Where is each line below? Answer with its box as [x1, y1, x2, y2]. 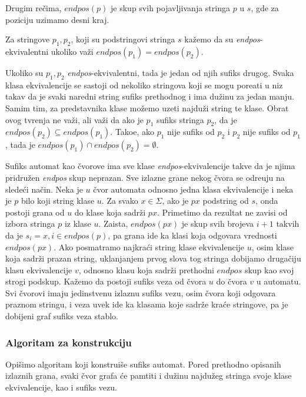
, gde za [251, 2, 279, 14]
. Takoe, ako [110, 125, 155, 138]
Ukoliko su [5, 66, 44, 78]
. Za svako [101, 194, 138, 207]
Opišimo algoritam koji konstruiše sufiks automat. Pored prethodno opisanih [5, 358, 281, 370]
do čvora [216, 275, 247, 287]
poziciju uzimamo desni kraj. [5, 13, 109, 25]
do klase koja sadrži [74, 206, 146, 218]
